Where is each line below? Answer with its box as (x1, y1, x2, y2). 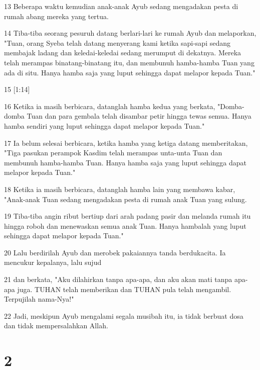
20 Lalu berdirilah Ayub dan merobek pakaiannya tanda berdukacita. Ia (4, 247, 226, 257)
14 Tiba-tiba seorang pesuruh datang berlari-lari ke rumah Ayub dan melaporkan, (4, 28, 256, 38)
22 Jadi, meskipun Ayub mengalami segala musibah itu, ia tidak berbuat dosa (4, 310, 243, 321)
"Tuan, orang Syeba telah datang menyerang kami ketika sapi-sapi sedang (4, 37, 231, 48)
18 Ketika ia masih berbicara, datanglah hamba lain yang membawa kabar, (4, 183, 235, 194)
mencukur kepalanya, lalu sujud (4, 257, 102, 267)
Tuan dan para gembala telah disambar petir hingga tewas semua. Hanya (27, 111, 251, 121)
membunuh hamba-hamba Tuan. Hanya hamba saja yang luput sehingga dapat (4, 157, 246, 167)
